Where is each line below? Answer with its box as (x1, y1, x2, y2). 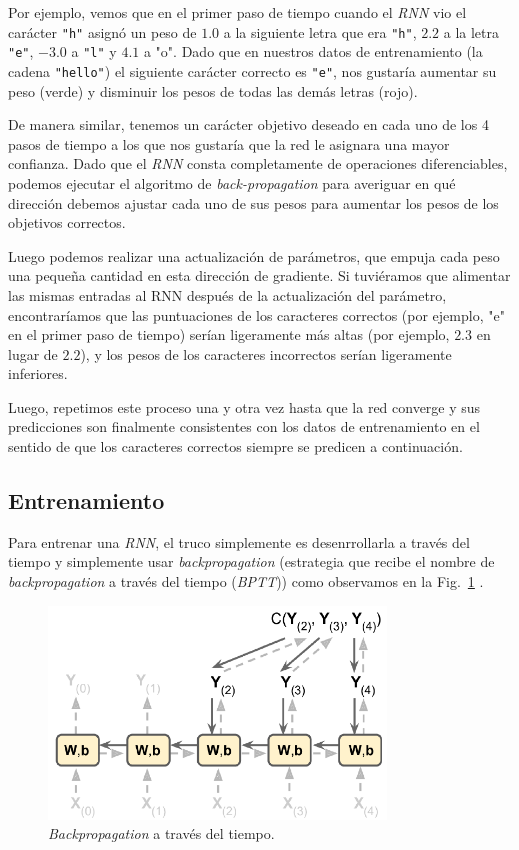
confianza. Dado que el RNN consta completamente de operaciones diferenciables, (8, 153, 508, 174)
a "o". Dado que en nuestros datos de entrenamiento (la (143, 41, 483, 62)
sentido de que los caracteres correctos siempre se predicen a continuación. (8, 436, 463, 457)
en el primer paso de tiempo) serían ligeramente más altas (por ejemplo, (8, 324, 450, 345)
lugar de (8, 343, 58, 364)
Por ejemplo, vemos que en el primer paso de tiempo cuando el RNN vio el (8, 2, 467, 22)
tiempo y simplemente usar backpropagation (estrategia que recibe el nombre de (8, 551, 495, 572)
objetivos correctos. (8, 212, 126, 233)
